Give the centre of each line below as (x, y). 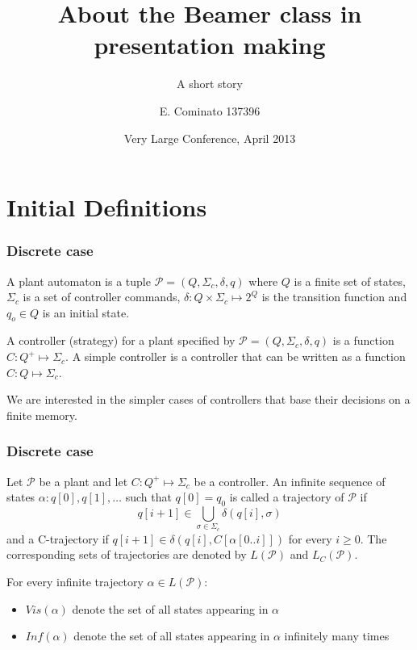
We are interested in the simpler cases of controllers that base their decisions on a (208, 399)
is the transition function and (334, 297)
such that (148, 497)
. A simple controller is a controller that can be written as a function (236, 356)
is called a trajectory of (287, 497)
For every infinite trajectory (75, 581)
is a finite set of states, (350, 281)
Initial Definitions (107, 207)
